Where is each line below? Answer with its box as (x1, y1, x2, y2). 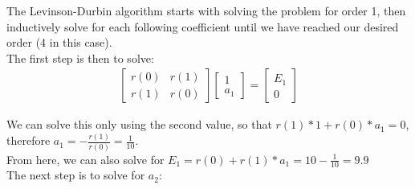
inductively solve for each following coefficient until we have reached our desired (6, 18, 399, 35)
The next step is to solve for (6, 166, 145, 183)
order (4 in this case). (6, 34, 112, 51)
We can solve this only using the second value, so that (6, 116, 272, 133)
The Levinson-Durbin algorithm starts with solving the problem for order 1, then (6, 2, 406, 18)
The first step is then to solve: (6, 49, 154, 66)
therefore (6, 132, 51, 149)
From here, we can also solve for (6, 150, 165, 167)
